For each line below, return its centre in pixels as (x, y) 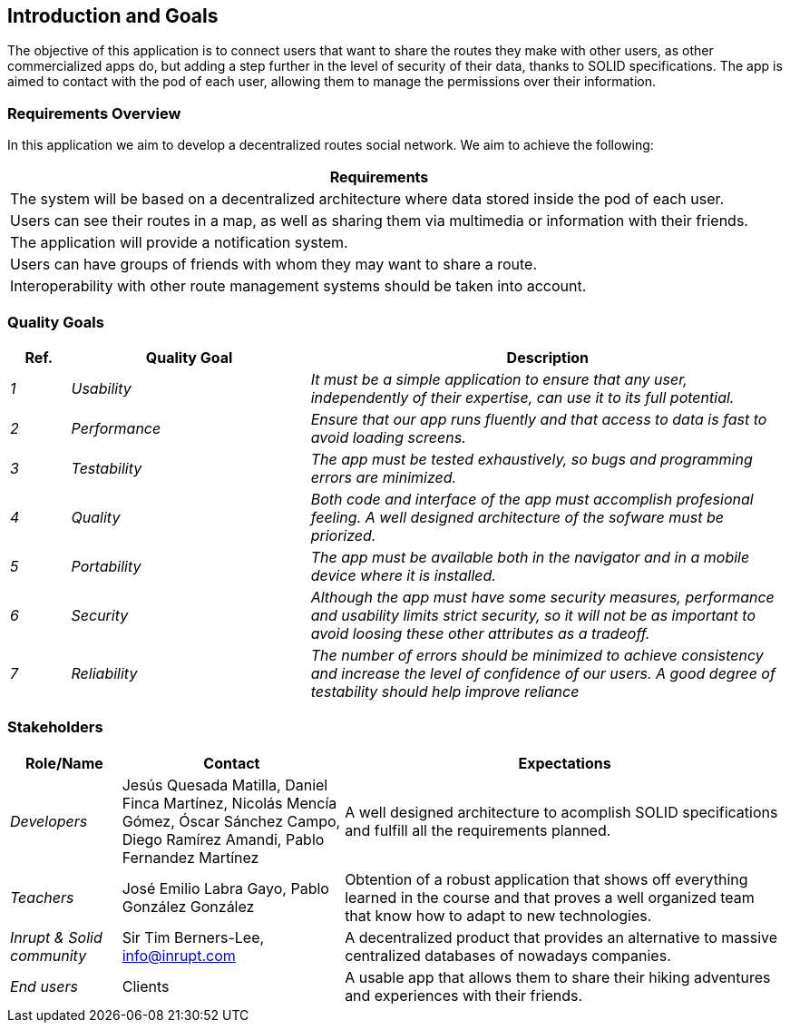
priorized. (343, 535)
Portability (106, 566)
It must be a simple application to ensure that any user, (499, 379)
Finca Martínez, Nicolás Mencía (229, 803)
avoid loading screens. (388, 437)
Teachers (42, 897)
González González (188, 906)
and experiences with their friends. (464, 995)
